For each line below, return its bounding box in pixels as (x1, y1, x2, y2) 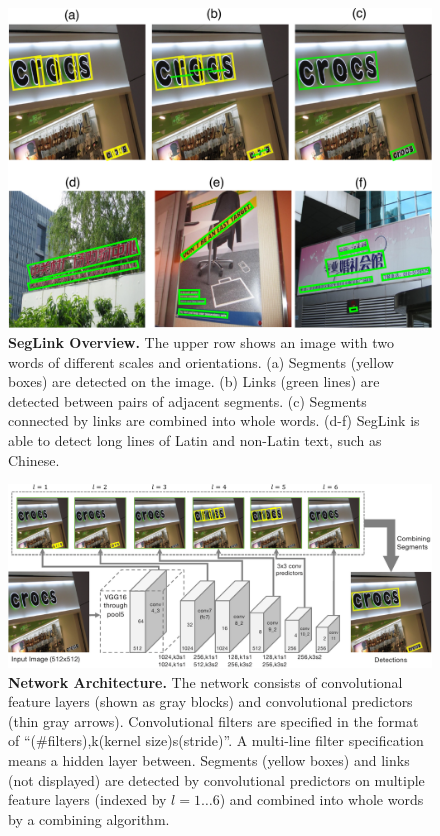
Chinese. (8, 449, 60, 470)
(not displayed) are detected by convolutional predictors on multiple (8, 769, 425, 790)
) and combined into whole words (219, 789, 424, 810)
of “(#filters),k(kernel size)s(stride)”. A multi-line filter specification (8, 730, 424, 751)
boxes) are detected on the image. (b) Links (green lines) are (8, 371, 380, 392)
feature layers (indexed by (8, 789, 167, 810)
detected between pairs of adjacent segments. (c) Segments (8, 390, 367, 411)
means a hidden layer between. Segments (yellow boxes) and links (8, 750, 410, 771)
